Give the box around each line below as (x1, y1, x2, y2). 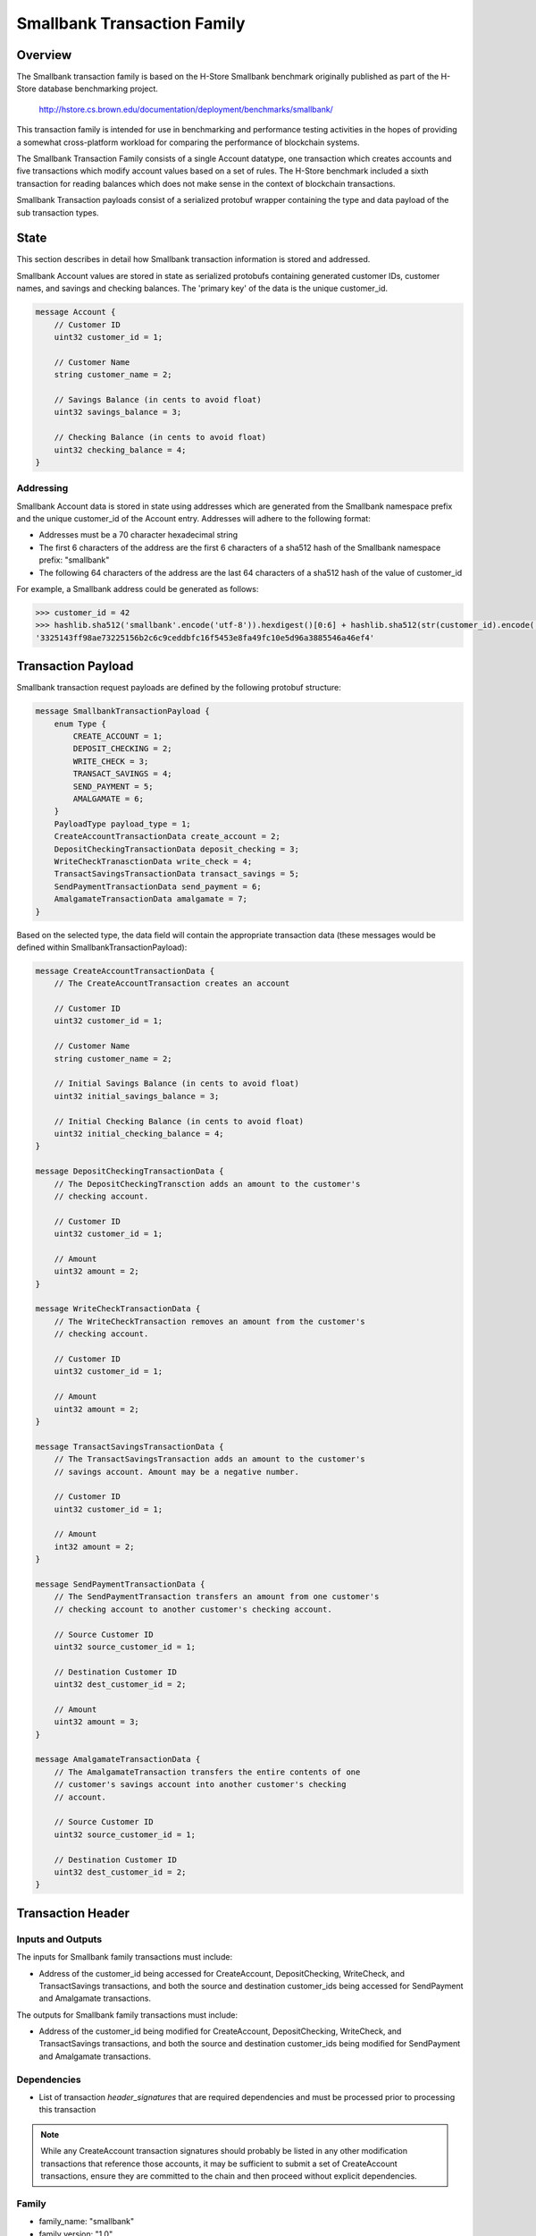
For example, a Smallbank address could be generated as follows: (16, 584, 259, 595)
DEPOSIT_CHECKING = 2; (72, 743, 173, 754)
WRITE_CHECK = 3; (72, 756, 149, 767)
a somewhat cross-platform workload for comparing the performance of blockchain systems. (16, 137, 360, 148)
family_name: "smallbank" (38, 2216, 134, 2227)
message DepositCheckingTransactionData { (35, 1166, 224, 1176)
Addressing (16, 482, 69, 495)
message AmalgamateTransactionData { (35, 1754, 201, 1765)
